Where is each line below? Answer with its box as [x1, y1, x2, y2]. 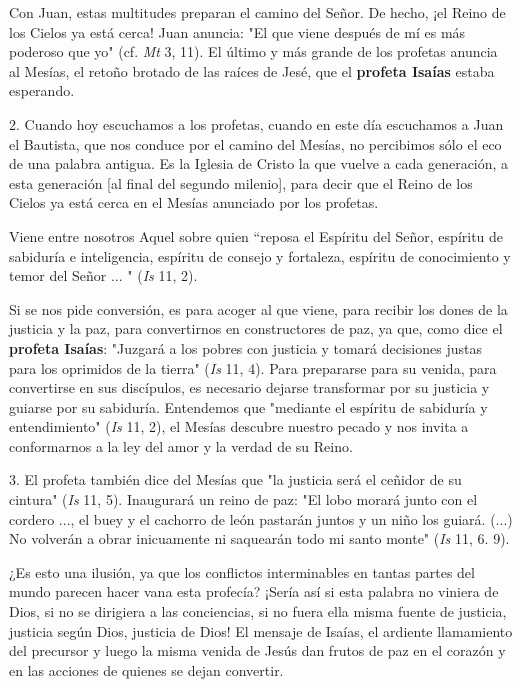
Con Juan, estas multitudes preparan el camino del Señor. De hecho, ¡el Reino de [9, 2, 506, 22]
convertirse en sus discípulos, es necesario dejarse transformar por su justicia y [9, 377, 490, 398]
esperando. [9, 80, 75, 101]
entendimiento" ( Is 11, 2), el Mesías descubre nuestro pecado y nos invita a [9, 416, 469, 437]
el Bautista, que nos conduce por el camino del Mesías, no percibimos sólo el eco [9, 133, 502, 154]
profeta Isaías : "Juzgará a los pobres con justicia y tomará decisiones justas [9, 337, 482, 358]
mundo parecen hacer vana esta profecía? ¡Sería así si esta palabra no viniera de [9, 581, 499, 602]
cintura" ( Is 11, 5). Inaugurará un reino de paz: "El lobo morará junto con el [9, 489, 478, 510]
